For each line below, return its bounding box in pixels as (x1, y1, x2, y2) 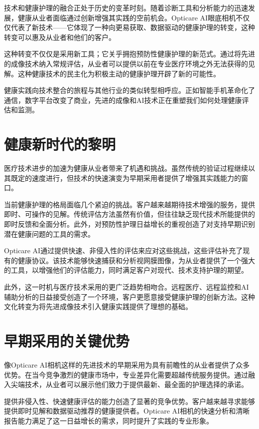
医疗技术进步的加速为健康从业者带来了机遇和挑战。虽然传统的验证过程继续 (4, 163, 248, 173)
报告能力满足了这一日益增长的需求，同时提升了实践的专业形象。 (4, 415, 213, 426)
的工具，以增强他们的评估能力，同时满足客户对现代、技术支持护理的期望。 (4, 265, 248, 275)
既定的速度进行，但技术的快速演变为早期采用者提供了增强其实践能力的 (10, 172, 241, 183)
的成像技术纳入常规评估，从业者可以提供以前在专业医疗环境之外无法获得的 (4, 58, 248, 68)
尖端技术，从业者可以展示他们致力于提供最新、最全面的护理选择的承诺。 (10, 379, 248, 390)
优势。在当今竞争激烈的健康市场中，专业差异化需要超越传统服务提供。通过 (4, 369, 248, 380)
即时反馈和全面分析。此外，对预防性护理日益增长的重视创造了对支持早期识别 (4, 219, 255, 229)
